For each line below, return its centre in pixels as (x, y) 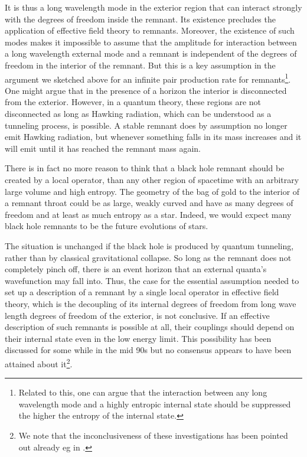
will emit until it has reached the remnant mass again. (103, 148)
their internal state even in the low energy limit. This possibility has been (138, 338)
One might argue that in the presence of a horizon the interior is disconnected (146, 90)
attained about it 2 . (39, 363)
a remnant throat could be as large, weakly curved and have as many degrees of (149, 203)
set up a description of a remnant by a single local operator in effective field (142, 292)
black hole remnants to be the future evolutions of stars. (107, 226)
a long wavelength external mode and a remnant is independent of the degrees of (151, 53)
